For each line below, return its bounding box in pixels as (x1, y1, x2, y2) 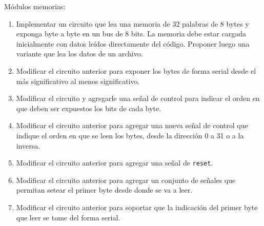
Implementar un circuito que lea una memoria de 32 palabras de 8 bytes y (16, 18, 249, 29)
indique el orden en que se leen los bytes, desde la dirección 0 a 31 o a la (16, 130, 244, 140)
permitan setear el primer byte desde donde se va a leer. (16, 184, 193, 195)
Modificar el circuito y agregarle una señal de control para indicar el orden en (16, 93, 260, 104)
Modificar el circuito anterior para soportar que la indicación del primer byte (16, 201, 258, 212)
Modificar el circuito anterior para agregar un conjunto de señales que (16, 174, 236, 185)
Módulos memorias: (4, 1, 66, 11)
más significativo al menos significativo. (16, 75, 140, 86)
